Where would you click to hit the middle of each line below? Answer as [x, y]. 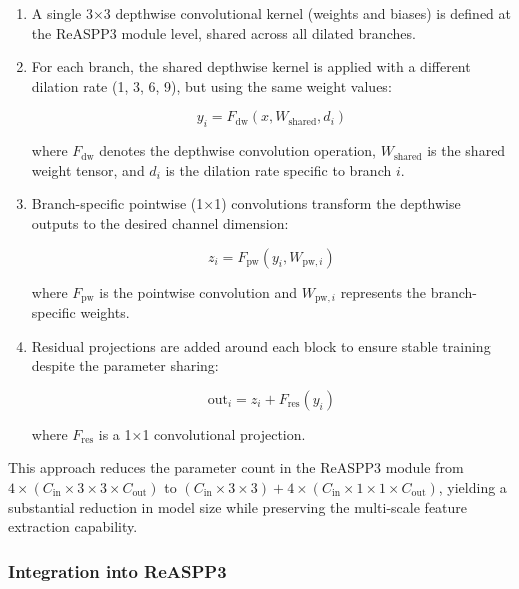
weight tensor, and [88, 169]
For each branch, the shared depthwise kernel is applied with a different [251, 66]
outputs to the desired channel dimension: [160, 222]
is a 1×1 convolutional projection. [202, 433]
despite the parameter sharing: [125, 365]
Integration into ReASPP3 [117, 570]
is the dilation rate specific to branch [278, 169]
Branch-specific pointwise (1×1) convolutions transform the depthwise [246, 203]
